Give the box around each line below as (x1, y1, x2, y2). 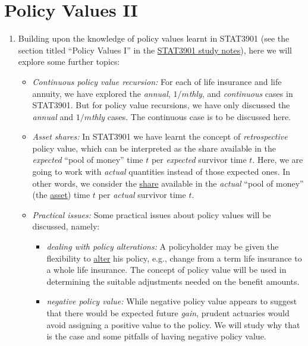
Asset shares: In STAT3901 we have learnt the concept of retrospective (32, 130, 288, 143)
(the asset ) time (32, 188, 90, 201)
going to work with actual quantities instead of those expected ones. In (32, 165, 291, 178)
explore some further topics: (18, 55, 120, 68)
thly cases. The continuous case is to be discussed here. (91, 110, 291, 122)
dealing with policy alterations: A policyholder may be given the (46, 240, 279, 253)
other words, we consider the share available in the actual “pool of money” (32, 177, 304, 189)
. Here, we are (252, 153, 303, 166)
